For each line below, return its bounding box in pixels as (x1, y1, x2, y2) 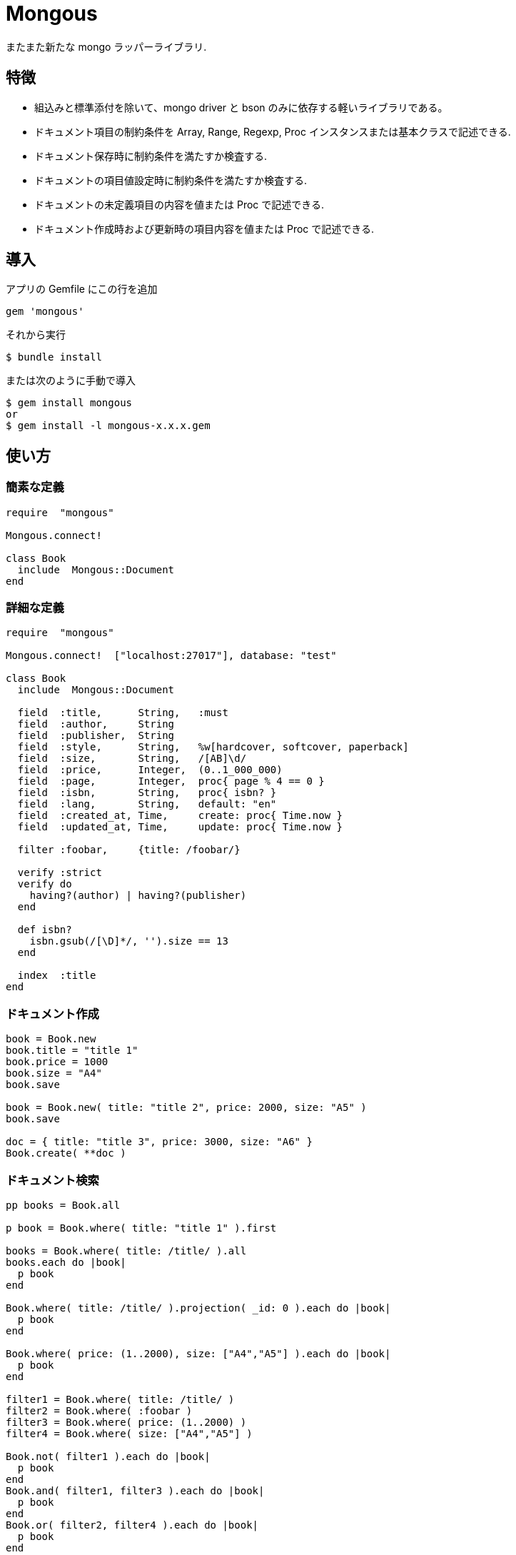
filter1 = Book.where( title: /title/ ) (6, 1393, 235, 1405)
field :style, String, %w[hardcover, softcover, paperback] (17, 741, 409, 753)
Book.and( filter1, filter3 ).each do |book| (6, 1484, 265, 1496)
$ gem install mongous (6, 397, 133, 409)
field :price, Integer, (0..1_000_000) (17, 764, 283, 776)
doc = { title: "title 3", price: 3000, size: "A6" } (6, 1136, 313, 1148)
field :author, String (17, 718, 175, 730)
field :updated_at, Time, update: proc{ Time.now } (17, 821, 343, 833)
